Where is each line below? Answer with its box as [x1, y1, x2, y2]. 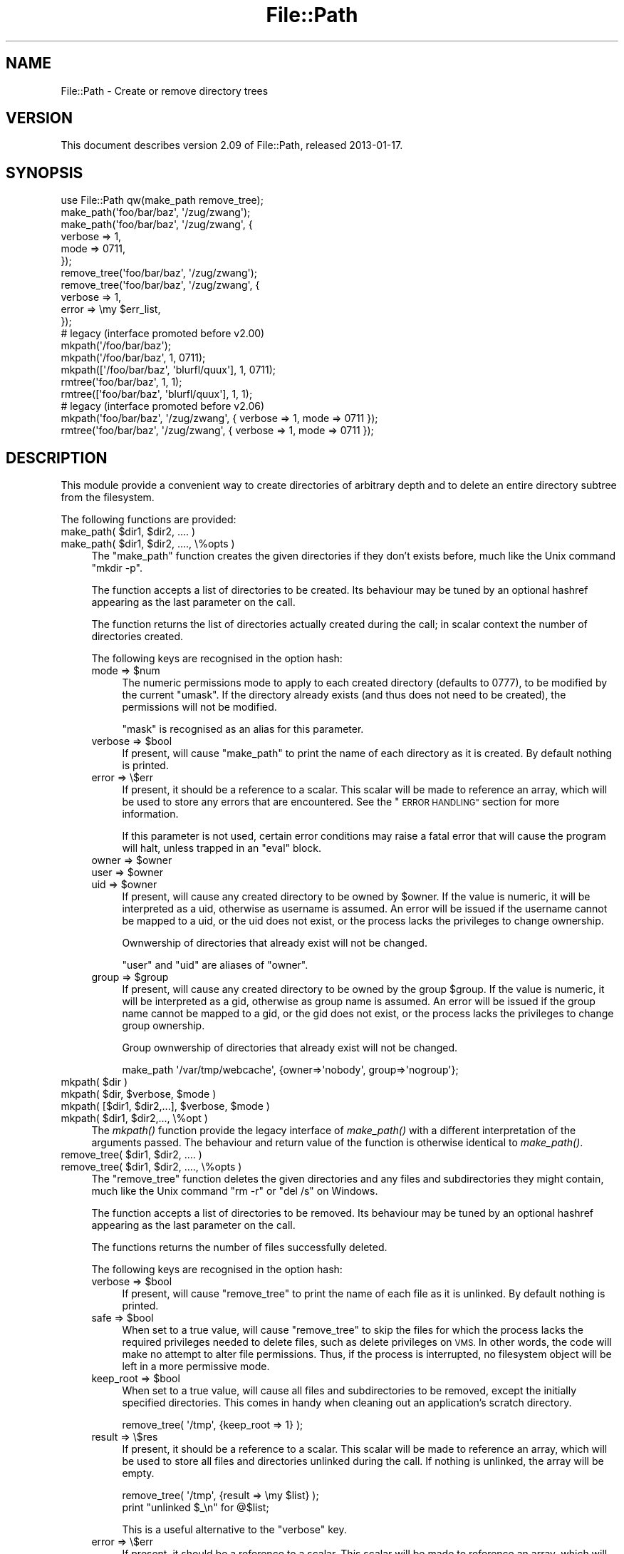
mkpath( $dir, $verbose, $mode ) [61, 1088, 217, 1101]
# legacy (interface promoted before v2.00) [61, 327, 265, 340]
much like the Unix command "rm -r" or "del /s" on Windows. [91, 1185, 378, 1198]
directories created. [91, 630, 184, 643]
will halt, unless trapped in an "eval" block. [122, 842, 322, 855]
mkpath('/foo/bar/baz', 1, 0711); [61, 351, 206, 364]
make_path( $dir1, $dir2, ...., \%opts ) [61, 537, 235, 550]
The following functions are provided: [61, 513, 236, 526]
